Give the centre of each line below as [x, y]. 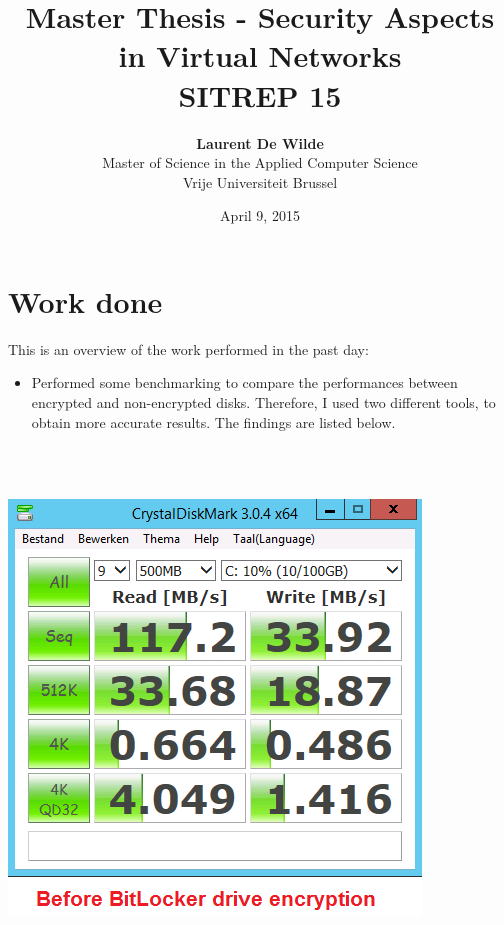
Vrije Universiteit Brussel [260, 181]
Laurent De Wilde [260, 142]
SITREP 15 [260, 94]
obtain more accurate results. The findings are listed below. [213, 421]
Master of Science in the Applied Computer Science [260, 162]
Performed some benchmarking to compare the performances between [244, 382]
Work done [85, 300]
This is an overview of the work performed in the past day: [188, 348]
